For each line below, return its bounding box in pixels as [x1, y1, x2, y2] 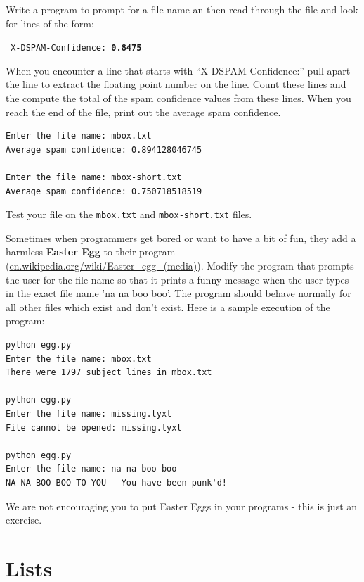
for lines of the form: [6, 15, 94, 30]
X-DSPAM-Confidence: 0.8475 [11, 43, 142, 53]
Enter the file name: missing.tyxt [6, 408, 172, 419]
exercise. [6, 512, 42, 527]
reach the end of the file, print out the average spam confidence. [6, 104, 281, 119]
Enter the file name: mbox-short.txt [6, 172, 182, 182]
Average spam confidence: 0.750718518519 [6, 186, 202, 196]
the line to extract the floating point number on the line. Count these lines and [6, 77, 346, 91]
